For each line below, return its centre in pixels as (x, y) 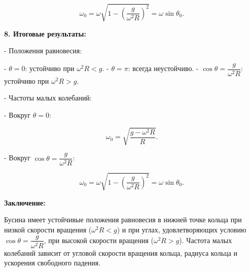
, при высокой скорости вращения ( (99, 240)
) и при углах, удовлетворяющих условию (182, 229)
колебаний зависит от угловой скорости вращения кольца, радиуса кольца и (121, 252)
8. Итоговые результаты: (45, 33)
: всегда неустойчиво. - (163, 68)
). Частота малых (206, 240)
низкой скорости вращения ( (48, 229)
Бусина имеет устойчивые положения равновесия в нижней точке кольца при (123, 219)
